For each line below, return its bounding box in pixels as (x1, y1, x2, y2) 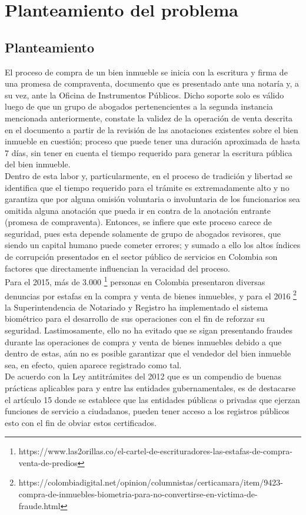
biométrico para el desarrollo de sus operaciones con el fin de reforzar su (5, 312, 265, 325)
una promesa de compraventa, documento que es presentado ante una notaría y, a (5, 77, 300, 90)
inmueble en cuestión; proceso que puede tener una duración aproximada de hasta (5, 135, 300, 147)
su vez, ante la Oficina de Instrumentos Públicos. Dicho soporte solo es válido (5, 88, 284, 101)
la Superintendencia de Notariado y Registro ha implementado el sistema (5, 301, 268, 313)
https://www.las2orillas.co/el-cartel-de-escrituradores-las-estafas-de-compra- (18, 445, 292, 457)
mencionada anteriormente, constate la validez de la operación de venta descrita (5, 111, 293, 124)
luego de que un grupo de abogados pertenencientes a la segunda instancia (5, 100, 273, 113)
